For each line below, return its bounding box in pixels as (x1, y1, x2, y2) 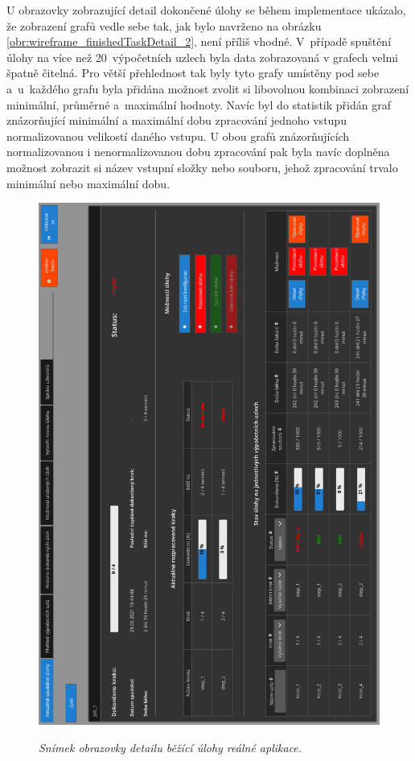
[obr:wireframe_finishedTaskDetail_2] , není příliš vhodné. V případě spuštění (6, 33, 392, 50)
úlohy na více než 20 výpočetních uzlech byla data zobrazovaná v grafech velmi (6, 48, 398, 65)
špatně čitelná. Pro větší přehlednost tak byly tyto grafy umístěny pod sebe (6, 64, 380, 81)
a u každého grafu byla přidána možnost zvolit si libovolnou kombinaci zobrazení (6, 80, 409, 97)
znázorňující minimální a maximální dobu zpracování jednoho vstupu (6, 112, 347, 129)
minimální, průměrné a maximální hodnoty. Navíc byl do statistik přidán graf (6, 96, 391, 113)
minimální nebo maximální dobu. (6, 175, 171, 191)
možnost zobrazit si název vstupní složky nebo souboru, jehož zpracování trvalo (6, 158, 398, 175)
